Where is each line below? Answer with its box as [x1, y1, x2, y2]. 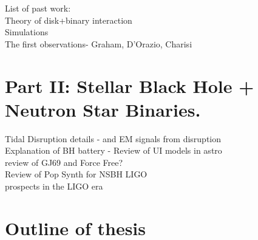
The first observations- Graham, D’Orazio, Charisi [5, 37, 192, 50]
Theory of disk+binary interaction [5, 13, 132, 26]
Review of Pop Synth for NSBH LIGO [5, 168, 148, 180]
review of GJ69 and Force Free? [5, 156, 123, 168]
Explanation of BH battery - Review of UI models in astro [5, 144, 222, 157]
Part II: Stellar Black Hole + [5, 73, 254, 98]
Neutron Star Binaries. [5, 97, 201, 122]
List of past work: [5, 2, 71, 14]
